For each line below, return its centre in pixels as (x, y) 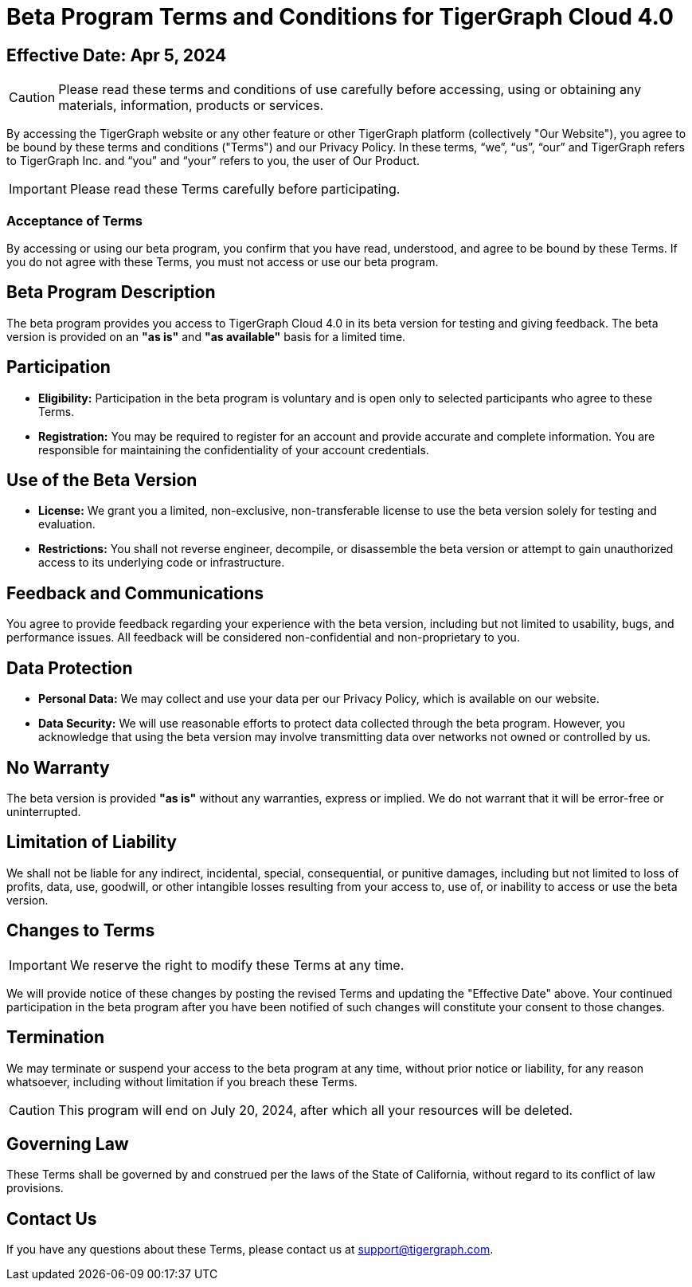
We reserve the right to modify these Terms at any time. (237, 965)
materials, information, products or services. (191, 106)
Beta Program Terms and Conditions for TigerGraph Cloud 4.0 (340, 17)
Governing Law (68, 1144)
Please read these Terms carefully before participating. (235, 189)
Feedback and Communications (135, 593)
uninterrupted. (44, 811)
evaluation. (67, 524)
